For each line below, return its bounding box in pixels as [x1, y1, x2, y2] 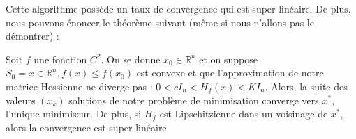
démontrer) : [6, 28, 59, 43]
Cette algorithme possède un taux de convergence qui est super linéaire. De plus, [6, 1, 351, 15]
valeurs [6, 92, 36, 107]
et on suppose [199, 51, 258, 66]
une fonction [34, 51, 87, 66]
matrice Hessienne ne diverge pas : [6, 79, 153, 93]
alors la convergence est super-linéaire [6, 120, 167, 134]
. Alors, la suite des [265, 79, 348, 93]
